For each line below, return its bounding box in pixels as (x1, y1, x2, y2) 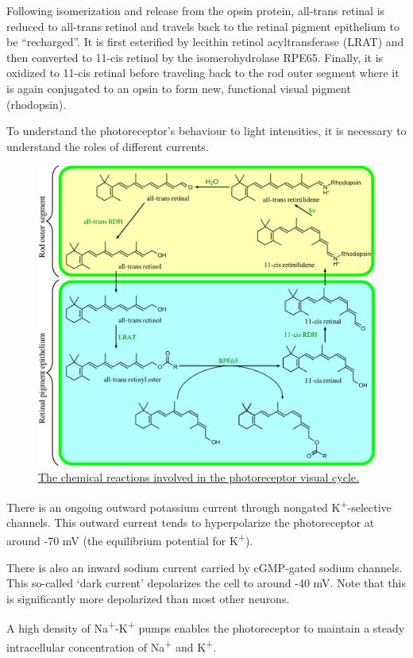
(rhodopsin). (6, 95, 67, 112)
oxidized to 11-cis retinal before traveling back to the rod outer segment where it (6, 64, 399, 81)
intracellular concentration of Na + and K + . (6, 636, 217, 655)
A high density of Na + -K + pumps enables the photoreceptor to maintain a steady (6, 617, 405, 637)
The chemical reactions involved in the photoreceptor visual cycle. (38, 468, 359, 485)
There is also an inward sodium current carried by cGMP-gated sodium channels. (6, 559, 403, 575)
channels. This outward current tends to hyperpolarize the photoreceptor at (6, 513, 375, 530)
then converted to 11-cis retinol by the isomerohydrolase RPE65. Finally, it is (6, 48, 384, 65)
